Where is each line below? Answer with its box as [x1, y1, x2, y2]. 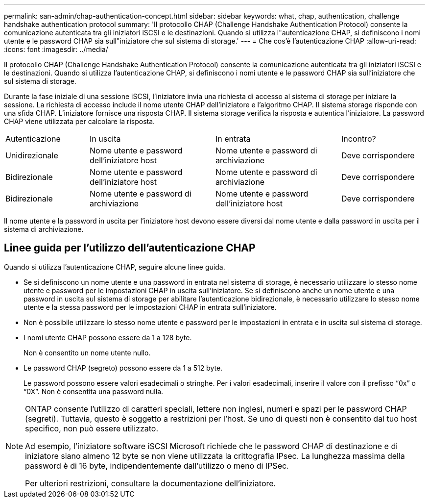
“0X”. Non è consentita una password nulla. [24, 387, 164, 396]
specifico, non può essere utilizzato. [25, 423, 159, 433]
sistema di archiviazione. [4, 225, 84, 233]
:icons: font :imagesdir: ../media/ [4, 45, 108, 53]
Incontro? [341, 134, 376, 144]
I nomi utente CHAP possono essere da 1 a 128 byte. [24, 333, 192, 342]
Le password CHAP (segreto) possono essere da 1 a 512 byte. [24, 363, 223, 372]
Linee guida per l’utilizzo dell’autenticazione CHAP [4, 242, 256, 254]
